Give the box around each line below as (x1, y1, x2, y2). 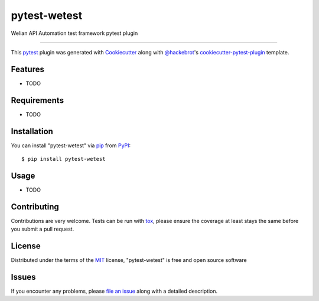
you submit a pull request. (11, 225, 74, 233)
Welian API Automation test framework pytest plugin (11, 30, 138, 37)
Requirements (11, 95, 64, 105)
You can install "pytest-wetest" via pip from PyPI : (11, 142, 131, 149)
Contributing (11, 202, 59, 212)
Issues (11, 272, 36, 282)
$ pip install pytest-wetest (21, 156, 106, 163)
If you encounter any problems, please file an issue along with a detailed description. (11, 287, 218, 295)
